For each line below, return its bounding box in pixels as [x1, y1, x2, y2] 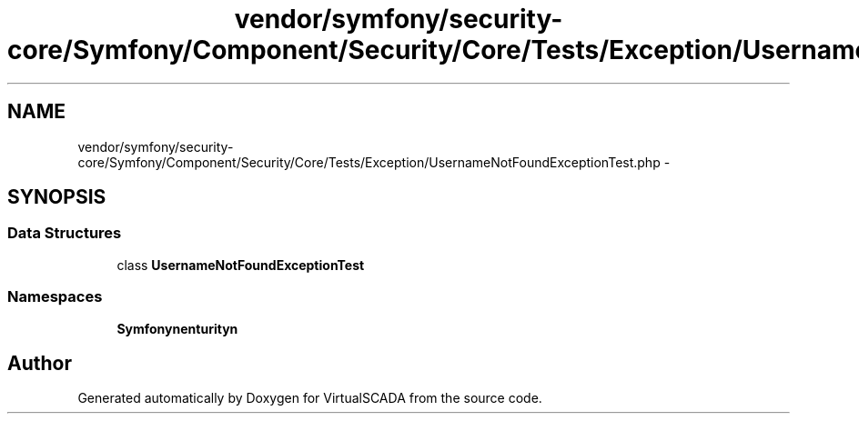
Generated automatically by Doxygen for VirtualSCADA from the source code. [77, 390, 542, 406]
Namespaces [7, 287, 103, 306]
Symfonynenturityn [116, 320, 238, 336]
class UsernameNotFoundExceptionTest [116, 256, 365, 273]
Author [7, 351, 72, 375]
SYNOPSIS [7, 185, 106, 209]
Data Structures [7, 224, 122, 243]
